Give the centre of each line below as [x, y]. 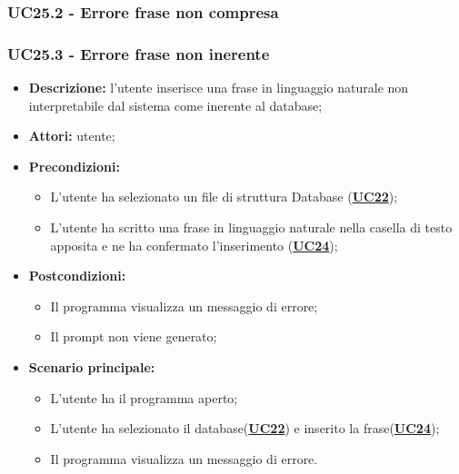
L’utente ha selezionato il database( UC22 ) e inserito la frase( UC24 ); [245, 428]
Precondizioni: [74, 166]
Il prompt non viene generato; [134, 336]
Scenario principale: [92, 367]
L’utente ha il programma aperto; [144, 397]
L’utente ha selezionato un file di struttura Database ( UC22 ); [224, 197]
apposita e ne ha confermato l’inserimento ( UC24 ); [194, 245]
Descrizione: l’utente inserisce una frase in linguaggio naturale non [219, 88]
